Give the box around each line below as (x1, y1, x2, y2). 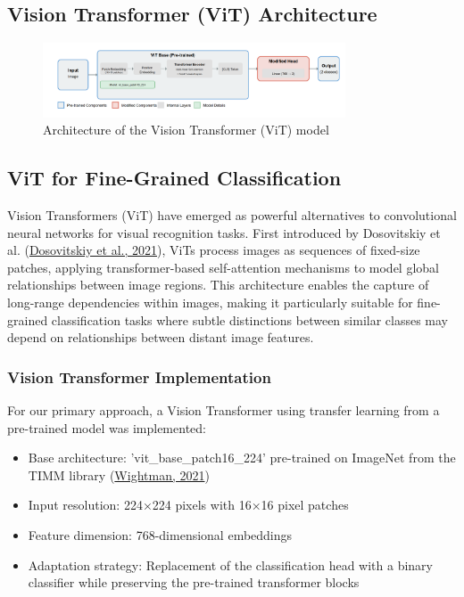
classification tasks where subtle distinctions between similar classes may (51, 310, 449, 329)
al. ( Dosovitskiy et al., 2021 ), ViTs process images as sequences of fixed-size (7, 241, 420, 259)
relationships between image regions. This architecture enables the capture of (7, 275, 429, 294)
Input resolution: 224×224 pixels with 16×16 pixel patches (28, 495, 349, 514)
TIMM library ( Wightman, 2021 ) (28, 465, 210, 484)
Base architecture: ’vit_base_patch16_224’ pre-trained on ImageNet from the (28, 448, 456, 467)
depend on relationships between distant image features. (7, 328, 314, 347)
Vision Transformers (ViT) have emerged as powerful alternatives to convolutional (7, 206, 457, 225)
